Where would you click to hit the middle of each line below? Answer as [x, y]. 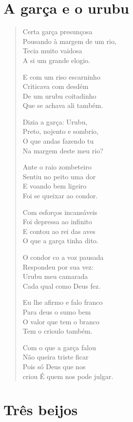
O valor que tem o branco [61, 321]
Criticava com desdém [56, 86]
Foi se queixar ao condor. [60, 196]
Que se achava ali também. [63, 105]
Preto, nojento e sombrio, [60, 131]
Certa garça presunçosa [57, 32]
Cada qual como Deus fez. [62, 285]
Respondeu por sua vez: [58, 266]
